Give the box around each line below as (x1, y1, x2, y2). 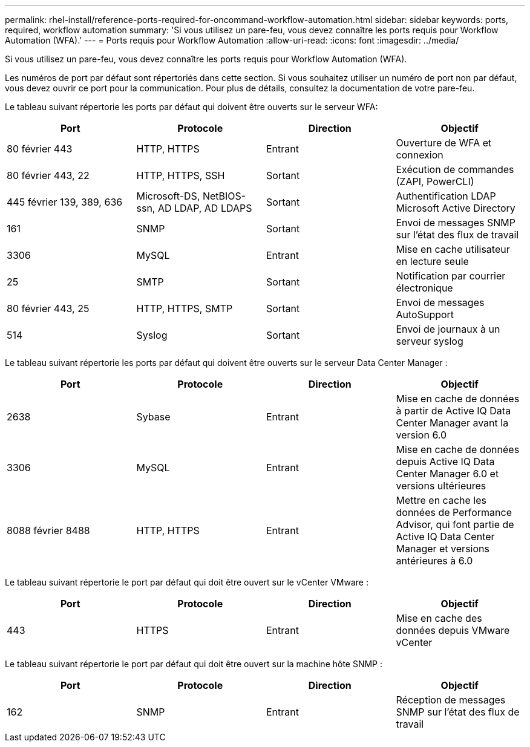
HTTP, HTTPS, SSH (136, 169, 225, 181)
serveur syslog (396, 335, 463, 347)
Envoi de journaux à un (396, 323, 500, 335)
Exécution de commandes (396, 163, 514, 175)
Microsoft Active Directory (396, 202, 515, 214)
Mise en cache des (396, 612, 482, 624)
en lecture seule (396, 255, 469, 267)
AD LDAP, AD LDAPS (157, 202, 252, 214)
